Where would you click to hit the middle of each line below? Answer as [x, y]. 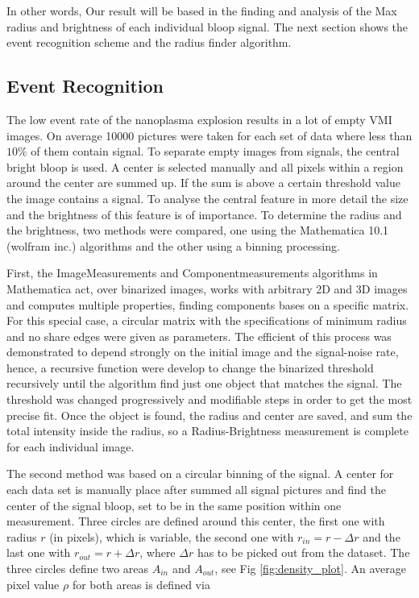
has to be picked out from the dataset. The [303, 552]
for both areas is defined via [141, 584]
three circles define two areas [78, 569]
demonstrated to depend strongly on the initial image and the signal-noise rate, [203, 352]
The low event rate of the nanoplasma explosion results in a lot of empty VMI [199, 119]
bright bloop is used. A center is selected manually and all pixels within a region [205, 166]
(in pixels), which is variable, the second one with [172, 536]
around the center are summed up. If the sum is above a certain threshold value [203, 183]
